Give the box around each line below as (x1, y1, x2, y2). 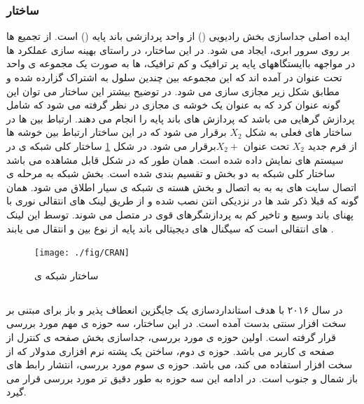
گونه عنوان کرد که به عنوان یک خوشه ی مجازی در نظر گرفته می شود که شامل (6, 97, 340, 112)
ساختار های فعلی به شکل (245, 125, 352, 139)
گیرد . (6, 384, 27, 399)
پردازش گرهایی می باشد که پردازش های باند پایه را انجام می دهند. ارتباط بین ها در (6, 111, 355, 125)
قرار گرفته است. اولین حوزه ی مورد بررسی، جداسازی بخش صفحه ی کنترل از (6, 329, 337, 344)
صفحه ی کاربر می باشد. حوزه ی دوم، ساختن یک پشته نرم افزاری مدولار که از (6, 343, 335, 358)
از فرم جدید (307, 138, 357, 153)
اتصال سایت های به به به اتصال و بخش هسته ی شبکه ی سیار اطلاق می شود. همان (6, 179, 357, 194)
